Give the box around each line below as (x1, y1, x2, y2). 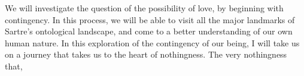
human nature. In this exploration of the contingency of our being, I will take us (5, 36, 300, 49)
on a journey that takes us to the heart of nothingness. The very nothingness (5, 48, 287, 61)
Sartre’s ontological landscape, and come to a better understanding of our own (5, 25, 293, 37)
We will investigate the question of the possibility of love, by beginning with (5, 2, 284, 14)
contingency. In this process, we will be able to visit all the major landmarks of (5, 13, 295, 26)
